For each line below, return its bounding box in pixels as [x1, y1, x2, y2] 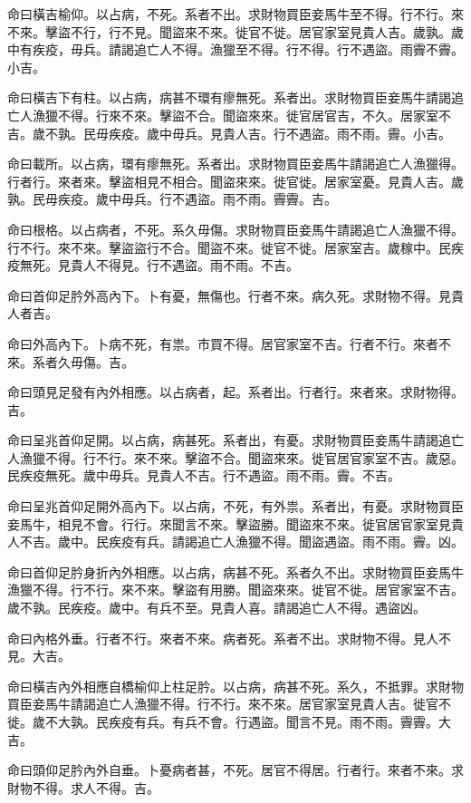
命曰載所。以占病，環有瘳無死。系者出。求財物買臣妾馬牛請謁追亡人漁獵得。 [7, 154, 464, 173]
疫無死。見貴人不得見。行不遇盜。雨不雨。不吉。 [7, 256, 299, 275]
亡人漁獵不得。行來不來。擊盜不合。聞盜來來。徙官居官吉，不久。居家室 [7, 105, 438, 124]
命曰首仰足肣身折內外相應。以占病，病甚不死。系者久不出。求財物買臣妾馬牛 [7, 562, 464, 581]
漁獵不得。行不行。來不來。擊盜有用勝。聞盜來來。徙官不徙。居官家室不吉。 [7, 580, 464, 599]
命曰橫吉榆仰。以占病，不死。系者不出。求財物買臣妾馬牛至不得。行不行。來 [7, 5, 464, 23]
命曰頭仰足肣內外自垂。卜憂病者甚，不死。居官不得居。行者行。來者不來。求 [7, 760, 464, 779]
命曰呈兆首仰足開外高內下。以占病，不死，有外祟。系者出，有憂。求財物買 [7, 497, 451, 516]
